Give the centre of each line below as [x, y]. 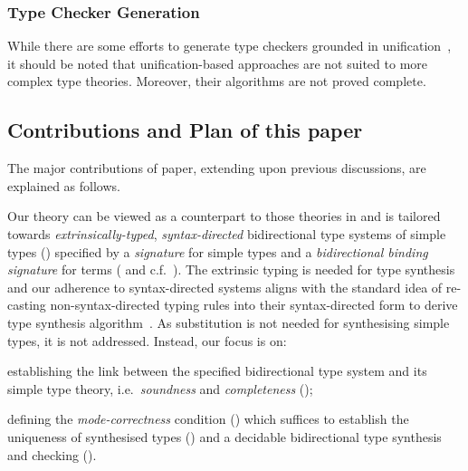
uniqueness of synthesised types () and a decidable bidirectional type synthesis [224, 436]
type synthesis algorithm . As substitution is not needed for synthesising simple [229, 322]
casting [27, 305]
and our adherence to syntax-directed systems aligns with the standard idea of [225, 287]
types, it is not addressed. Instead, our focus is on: [147, 340]
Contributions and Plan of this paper [185, 130]
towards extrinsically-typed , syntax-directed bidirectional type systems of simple [227, 233]
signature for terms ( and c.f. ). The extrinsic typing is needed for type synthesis [231, 269]
